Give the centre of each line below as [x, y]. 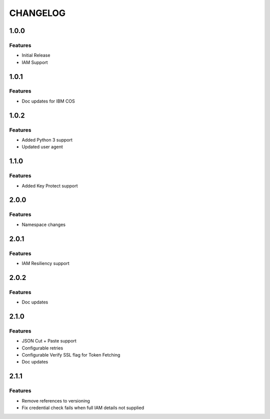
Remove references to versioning [56, 400]
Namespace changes [44, 224]
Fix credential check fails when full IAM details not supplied [83, 407]
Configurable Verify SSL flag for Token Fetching [71, 354]
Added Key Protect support [50, 185]
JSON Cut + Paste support [49, 341]
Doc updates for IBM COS [48, 101]
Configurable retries [42, 348]
